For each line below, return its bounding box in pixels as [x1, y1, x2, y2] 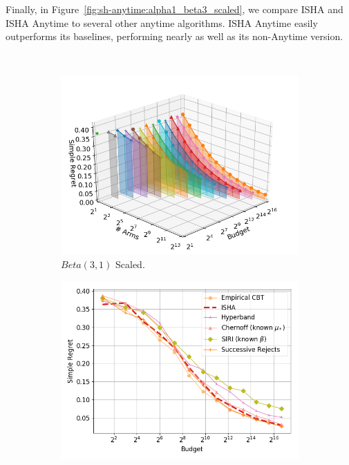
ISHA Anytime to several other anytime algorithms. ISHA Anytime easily [6, 15, 318, 30]
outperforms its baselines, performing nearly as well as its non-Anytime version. [6, 29, 343, 44]
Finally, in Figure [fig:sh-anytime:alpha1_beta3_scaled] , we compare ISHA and [6, 2, 343, 16]
